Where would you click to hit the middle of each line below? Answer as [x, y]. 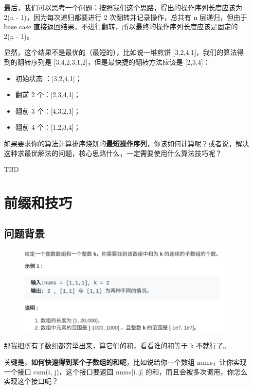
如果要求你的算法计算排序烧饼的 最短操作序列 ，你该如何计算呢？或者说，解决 [126, 143]
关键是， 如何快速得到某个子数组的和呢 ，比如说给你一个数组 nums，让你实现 [126, 362]
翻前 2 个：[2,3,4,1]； [48, 94]
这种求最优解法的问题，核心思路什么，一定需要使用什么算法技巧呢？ [113, 153]
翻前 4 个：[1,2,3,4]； [48, 127]
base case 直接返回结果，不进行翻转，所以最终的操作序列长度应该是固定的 [121, 26]
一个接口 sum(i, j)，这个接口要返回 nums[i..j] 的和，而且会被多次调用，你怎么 [126, 371]
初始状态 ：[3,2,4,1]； [48, 78]
